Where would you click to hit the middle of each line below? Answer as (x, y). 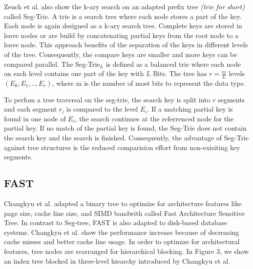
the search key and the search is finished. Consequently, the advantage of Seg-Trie (126, 137)
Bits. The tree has (180, 73)
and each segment (31, 109)
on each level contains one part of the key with (74, 73)
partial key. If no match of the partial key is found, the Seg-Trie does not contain (125, 128)
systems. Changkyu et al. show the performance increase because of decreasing (122, 232)
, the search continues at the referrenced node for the (154, 118)
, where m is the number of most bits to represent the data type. (149, 83)
